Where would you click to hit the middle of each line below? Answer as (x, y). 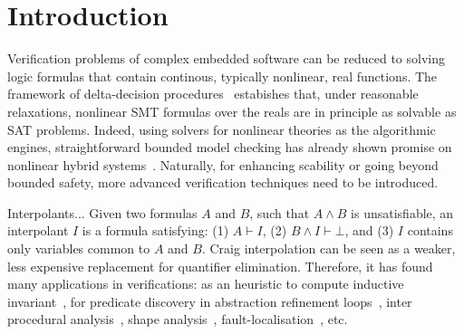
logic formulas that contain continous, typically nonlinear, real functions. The (222, 76)
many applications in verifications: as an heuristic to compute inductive (206, 284)
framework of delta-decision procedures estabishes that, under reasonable (213, 94)
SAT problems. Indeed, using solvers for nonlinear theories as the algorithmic (222, 129)
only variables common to (79, 248)
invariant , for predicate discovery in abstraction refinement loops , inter (210, 301)
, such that (280, 212)
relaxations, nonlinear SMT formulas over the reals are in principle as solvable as (232, 111)
